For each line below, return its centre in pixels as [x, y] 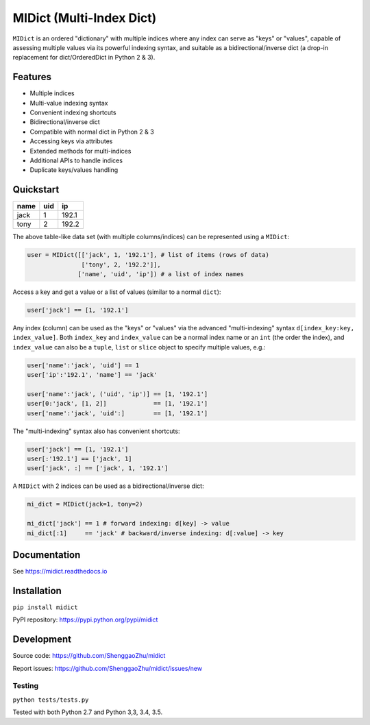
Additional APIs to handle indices [76, 160]
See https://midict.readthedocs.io [60, 572]
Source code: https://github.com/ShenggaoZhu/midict [89, 656]
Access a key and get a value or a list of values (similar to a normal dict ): [117, 292]
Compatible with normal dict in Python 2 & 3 [92, 132]
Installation [37, 590]
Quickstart [36, 189]
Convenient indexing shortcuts [73, 112]
